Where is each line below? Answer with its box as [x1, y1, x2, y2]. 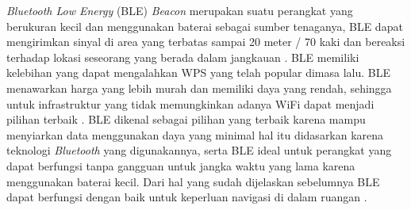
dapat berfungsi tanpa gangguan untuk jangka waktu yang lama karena [6, 157, 355, 174]
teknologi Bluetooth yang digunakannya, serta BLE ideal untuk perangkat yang [6, 142, 392, 158]
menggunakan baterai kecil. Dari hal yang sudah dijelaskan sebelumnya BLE [6, 173, 380, 189]
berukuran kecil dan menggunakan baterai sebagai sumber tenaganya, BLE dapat [6, 17, 403, 34]
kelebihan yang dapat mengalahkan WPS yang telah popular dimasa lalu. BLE [6, 64, 390, 81]
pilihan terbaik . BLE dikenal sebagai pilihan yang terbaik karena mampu [6, 111, 366, 128]
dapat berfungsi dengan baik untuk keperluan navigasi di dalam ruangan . [6, 189, 367, 205]
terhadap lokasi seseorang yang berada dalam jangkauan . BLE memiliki [6, 48, 359, 65]
